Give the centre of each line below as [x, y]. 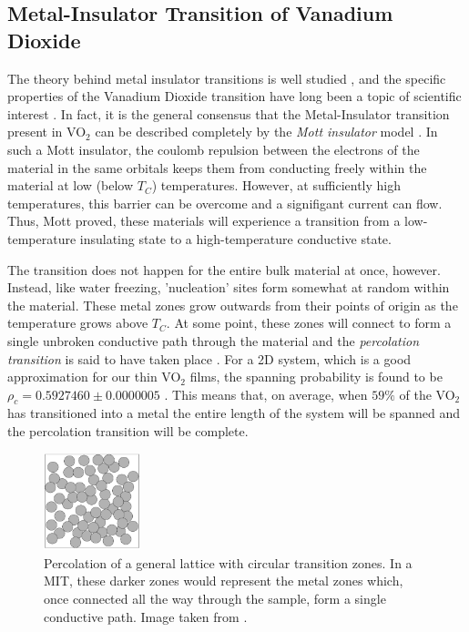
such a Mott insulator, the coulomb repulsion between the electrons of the [214, 149]
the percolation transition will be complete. [128, 431]
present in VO [47, 132]
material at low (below [71, 185]
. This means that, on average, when [266, 394]
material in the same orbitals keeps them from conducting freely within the [217, 167]
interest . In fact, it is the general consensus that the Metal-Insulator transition [229, 113]
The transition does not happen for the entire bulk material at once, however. [224, 269]
